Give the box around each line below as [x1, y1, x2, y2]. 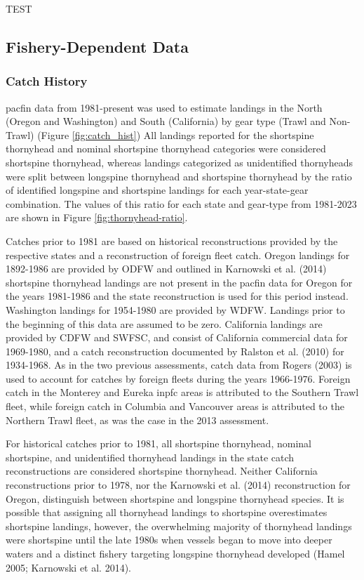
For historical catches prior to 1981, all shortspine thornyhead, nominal [6, 436, 311, 451]
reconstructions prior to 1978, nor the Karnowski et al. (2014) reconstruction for [6, 477, 351, 492]
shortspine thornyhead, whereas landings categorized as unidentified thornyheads [6, 154, 353, 169]
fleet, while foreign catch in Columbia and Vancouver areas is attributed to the [6, 399, 344, 414]
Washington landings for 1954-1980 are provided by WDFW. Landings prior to [6, 302, 345, 317]
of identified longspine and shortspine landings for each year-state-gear [6, 183, 309, 197]
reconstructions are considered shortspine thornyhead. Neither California [6, 463, 318, 478]
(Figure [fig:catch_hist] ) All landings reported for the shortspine [37, 127, 314, 142]
